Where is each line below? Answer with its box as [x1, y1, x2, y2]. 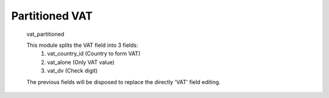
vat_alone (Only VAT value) [47, 58, 115, 66]
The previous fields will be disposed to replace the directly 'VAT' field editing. [26, 78, 221, 85]
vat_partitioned [26, 30, 65, 38]
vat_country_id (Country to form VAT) [47, 50, 141, 57]
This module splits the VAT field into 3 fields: [26, 41, 138, 49]
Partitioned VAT [11, 9, 93, 23]
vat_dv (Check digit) [47, 67, 98, 74]
